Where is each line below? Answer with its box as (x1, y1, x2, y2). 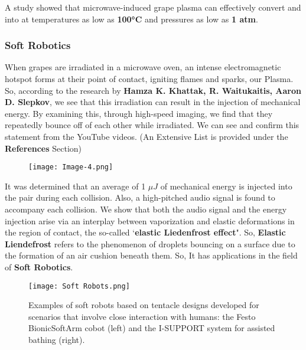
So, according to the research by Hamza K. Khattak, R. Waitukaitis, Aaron (5, 84, 301, 96)
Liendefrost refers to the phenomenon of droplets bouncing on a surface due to (5, 237, 295, 250)
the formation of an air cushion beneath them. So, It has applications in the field (5, 249, 298, 261)
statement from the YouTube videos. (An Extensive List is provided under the (5, 130, 288, 142)
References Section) (5, 142, 82, 154)
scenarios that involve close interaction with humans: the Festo (28, 310, 256, 322)
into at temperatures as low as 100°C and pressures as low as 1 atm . (5, 12, 258, 25)
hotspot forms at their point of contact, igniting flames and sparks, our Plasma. (5, 73, 294, 84)
